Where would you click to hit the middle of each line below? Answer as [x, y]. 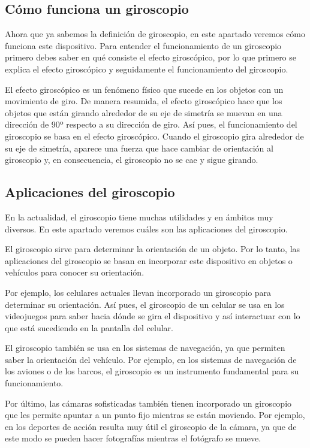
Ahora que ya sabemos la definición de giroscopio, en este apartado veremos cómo [155, 34]
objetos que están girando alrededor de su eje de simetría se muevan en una [144, 112]
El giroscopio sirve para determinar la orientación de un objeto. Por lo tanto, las [153, 249]
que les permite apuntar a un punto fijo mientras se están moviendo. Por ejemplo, [155, 415]
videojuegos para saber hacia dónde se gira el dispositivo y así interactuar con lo [153, 316]
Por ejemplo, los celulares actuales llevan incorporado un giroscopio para [138, 292]
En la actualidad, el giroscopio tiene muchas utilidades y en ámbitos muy [139, 217]
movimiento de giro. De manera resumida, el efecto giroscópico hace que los [144, 101]
